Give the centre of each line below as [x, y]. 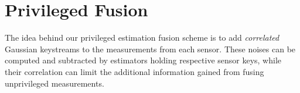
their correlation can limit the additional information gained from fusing [134, 71]
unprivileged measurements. [54, 83]
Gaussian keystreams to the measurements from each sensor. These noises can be [150, 49]
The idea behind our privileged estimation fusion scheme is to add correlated [142, 37]
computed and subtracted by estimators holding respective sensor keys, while [143, 60]
